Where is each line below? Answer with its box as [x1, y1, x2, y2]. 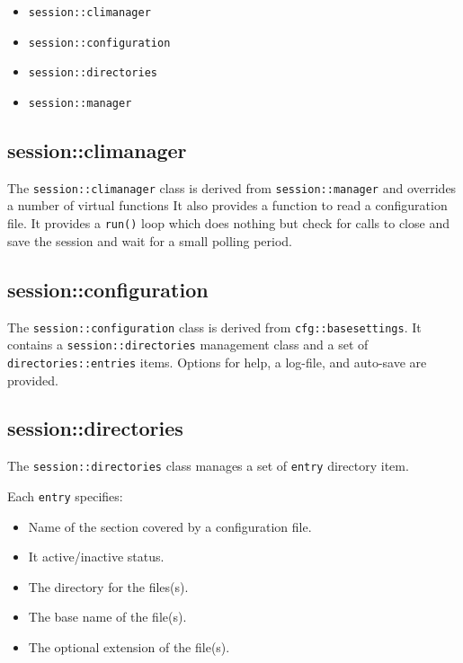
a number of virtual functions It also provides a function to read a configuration [7, 196, 448, 215]
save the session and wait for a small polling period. [7, 231, 293, 250]
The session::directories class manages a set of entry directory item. [7, 456, 409, 475]
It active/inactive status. [28, 547, 165, 566]
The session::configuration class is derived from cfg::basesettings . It [7, 317, 422, 336]
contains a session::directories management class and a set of [7, 335, 369, 354]
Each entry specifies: [7, 486, 123, 505]
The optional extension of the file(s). [28, 637, 230, 656]
